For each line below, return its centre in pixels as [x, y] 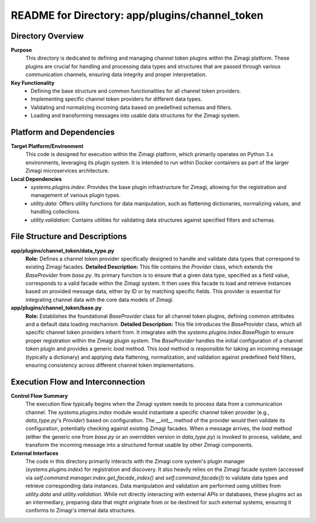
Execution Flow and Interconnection [78, 382]
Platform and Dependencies [63, 132]
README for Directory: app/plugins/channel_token [137, 15]
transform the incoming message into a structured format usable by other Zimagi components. [139, 445]
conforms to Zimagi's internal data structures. [80, 510]
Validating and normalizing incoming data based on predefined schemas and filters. [131, 107]
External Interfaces [35, 453]
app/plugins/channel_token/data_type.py [63, 250]
